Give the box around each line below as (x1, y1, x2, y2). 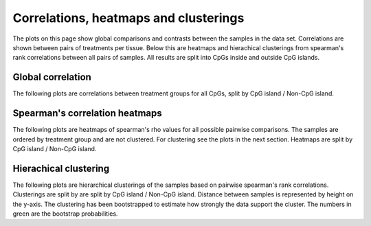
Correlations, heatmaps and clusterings (12, 10, 245, 25)
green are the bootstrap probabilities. (12, 210, 118, 218)
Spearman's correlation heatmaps (12, 107, 162, 120)
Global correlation (12, 71, 92, 83)
